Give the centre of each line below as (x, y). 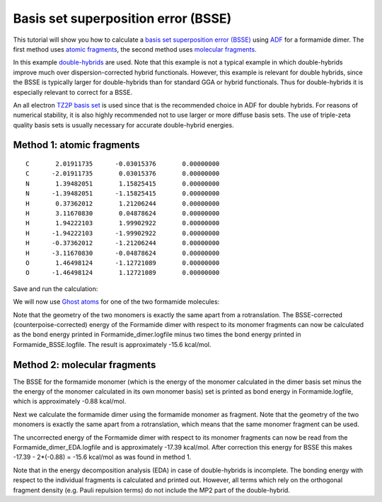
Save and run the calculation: (56, 289)
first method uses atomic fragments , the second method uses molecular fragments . (135, 49)
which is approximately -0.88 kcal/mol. (70, 401)
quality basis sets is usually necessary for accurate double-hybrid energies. (123, 125)
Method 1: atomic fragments (76, 145)
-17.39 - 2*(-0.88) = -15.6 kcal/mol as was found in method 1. (102, 457)
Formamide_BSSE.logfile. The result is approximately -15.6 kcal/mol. (112, 344)
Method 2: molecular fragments (85, 365)
